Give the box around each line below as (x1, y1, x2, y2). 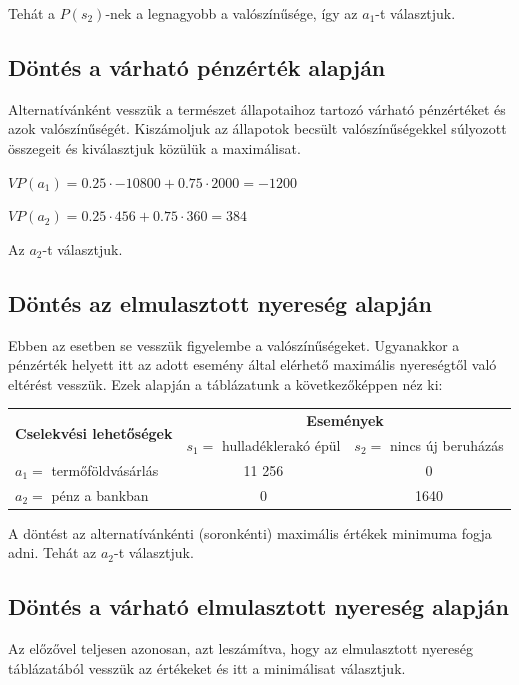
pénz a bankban (51, 484, 149, 505)
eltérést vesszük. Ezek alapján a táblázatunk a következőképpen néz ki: (8, 373, 443, 394)
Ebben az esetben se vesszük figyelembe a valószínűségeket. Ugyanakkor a (8, 334, 460, 355)
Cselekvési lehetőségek (15, 422, 173, 443)
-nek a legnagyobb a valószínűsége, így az (105, 3, 358, 23)
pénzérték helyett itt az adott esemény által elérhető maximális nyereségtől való (8, 354, 497, 375)
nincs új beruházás (389, 434, 504, 455)
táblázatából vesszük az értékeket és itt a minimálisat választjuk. (8, 657, 406, 678)
